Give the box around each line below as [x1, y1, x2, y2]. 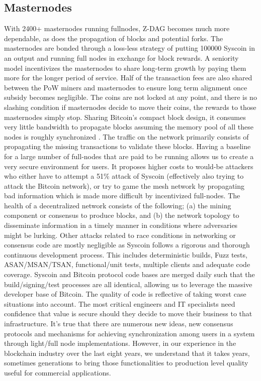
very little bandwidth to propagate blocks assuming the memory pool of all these [4, 121, 253, 132]
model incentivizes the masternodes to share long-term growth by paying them [4, 62, 246, 73]
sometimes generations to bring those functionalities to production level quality [4, 357, 248, 368]
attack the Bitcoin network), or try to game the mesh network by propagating [4, 180, 245, 191]
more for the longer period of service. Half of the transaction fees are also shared [4, 72, 252, 83]
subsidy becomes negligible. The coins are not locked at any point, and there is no [4, 92, 257, 102]
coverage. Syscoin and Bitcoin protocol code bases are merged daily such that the [4, 269, 255, 280]
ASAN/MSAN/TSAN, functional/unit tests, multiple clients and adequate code [4, 259, 250, 270]
